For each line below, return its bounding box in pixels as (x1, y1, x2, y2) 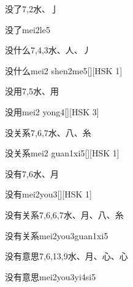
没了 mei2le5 (5, 23, 50, 36)
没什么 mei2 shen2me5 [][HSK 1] (5, 64, 123, 77)
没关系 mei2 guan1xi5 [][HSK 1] (5, 147, 120, 159)
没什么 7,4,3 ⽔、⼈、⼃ (5, 44, 91, 56)
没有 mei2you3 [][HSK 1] (5, 188, 92, 201)
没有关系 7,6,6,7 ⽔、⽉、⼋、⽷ (5, 208, 124, 221)
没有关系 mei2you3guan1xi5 (5, 229, 108, 242)
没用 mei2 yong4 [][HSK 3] (5, 105, 99, 118)
